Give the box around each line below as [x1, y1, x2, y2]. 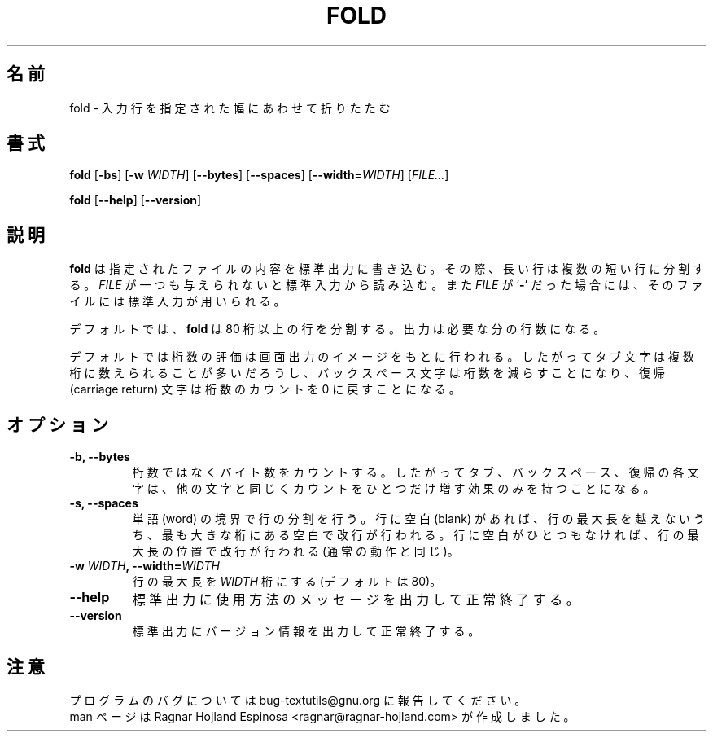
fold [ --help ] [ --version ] [69, 193, 202, 208]
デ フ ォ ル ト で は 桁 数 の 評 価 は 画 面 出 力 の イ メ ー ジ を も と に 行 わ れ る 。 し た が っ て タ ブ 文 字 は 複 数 [69, 349, 694, 364]
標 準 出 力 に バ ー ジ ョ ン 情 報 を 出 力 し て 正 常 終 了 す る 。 [132, 624, 480, 639]
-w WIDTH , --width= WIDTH [69, 559, 220, 573]
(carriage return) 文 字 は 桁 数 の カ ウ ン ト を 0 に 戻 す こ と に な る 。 [69, 382, 461, 397]
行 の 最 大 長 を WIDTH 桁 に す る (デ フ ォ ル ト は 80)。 [132, 574, 442, 589]
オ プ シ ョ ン [7, 414, 108, 435]
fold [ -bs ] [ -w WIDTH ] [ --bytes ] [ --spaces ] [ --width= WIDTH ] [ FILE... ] [69, 168, 449, 182]
